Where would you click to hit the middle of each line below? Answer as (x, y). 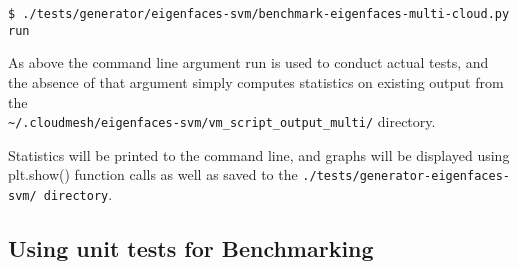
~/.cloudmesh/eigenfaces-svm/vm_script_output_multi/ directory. (222, 121)
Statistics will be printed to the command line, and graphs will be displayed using (259, 154)
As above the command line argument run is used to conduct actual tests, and (248, 62)
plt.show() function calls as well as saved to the (153, 174)
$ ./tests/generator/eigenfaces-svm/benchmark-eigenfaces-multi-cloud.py (259, 14)
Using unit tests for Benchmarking (191, 248)
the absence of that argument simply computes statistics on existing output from (256, 81)
